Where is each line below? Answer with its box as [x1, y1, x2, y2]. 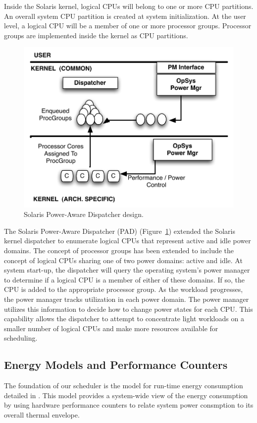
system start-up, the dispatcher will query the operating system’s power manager [4, 265, 250, 275]
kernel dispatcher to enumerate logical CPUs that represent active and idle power [4, 235, 251, 246]
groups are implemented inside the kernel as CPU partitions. [4, 30, 188, 40]
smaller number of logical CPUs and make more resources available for [4, 323, 218, 333]
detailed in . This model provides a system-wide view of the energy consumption [4, 390, 248, 400]
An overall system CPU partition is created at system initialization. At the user [4, 10, 246, 21]
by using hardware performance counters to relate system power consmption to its [4, 400, 254, 410]
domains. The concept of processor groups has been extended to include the [4, 245, 234, 256]
